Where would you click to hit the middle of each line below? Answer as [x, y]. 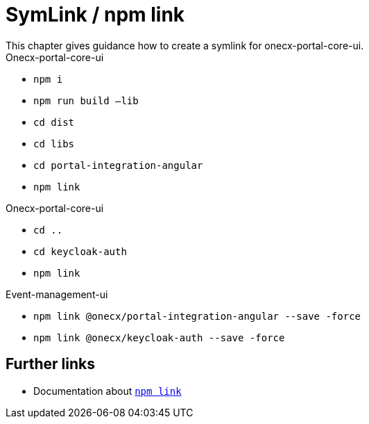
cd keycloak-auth [80, 251]
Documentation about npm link [108, 391]
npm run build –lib [86, 100]
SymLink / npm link [95, 15]
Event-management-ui [57, 294]
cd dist [54, 122]
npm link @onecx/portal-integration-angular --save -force [197, 316]
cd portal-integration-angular [118, 165]
